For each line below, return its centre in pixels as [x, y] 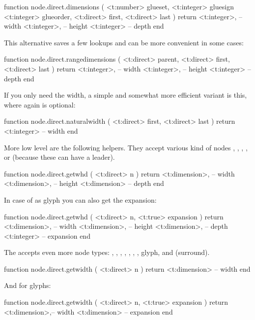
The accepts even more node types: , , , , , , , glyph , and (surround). [107, 252]
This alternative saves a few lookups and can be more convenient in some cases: [124, 42]
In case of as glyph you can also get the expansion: [80, 199]
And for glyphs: [28, 285]
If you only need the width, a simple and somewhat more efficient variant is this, [126, 95]
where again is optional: [40, 104]
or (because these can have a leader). [59, 157]
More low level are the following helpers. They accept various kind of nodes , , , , [126, 147]
